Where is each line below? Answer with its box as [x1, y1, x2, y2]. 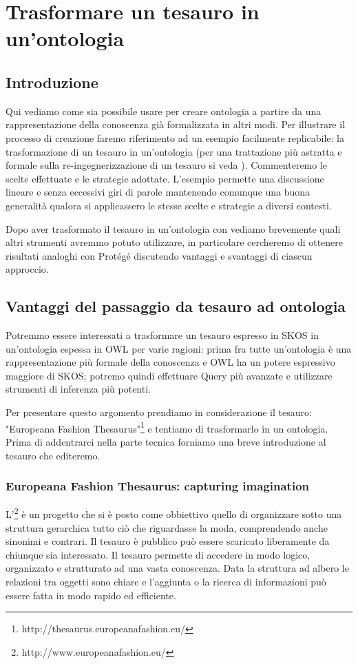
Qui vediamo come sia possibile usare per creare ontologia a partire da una [6, 103, 322, 118]
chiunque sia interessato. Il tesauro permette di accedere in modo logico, [6, 547, 310, 561]
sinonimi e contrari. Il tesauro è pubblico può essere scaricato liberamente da [6, 534, 330, 548]
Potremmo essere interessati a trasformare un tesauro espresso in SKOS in [6, 328, 319, 342]
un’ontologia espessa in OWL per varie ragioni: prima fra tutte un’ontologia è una [6, 341, 352, 355]
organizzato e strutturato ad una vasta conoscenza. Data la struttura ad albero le [6, 561, 349, 575]
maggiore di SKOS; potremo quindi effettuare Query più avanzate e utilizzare [6, 368, 333, 382]
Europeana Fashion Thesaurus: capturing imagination [6, 477, 310, 495]
